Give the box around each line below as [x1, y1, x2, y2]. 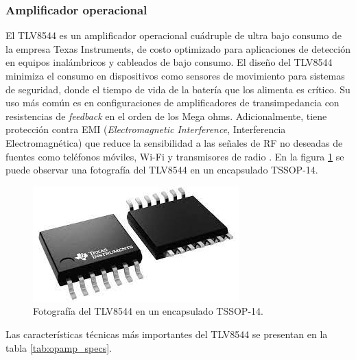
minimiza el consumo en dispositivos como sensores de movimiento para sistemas [5, 69, 345, 82]
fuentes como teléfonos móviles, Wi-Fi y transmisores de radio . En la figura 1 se [5, 149, 344, 163]
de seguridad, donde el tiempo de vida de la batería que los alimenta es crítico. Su [5, 82, 351, 96]
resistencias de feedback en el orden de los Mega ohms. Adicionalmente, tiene [5, 108, 327, 123]
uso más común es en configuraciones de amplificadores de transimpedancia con [5, 95, 340, 110]
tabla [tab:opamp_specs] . [5, 340, 112, 355]
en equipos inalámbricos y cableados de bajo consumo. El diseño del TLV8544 [5, 55, 333, 69]
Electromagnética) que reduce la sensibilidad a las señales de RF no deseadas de [5, 135, 343, 149]
